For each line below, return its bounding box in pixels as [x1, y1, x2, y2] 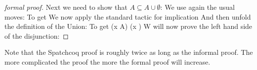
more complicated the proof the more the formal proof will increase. [4, 56, 211, 67]
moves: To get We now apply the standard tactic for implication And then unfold [4, 11, 251, 22]
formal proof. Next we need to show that [4, 2, 128, 12]
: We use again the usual [160, 2, 235, 12]
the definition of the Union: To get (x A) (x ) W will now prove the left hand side [4, 21, 253, 31]
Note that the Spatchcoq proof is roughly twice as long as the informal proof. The [4, 47, 253, 57]
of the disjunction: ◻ [4, 30, 69, 41]
